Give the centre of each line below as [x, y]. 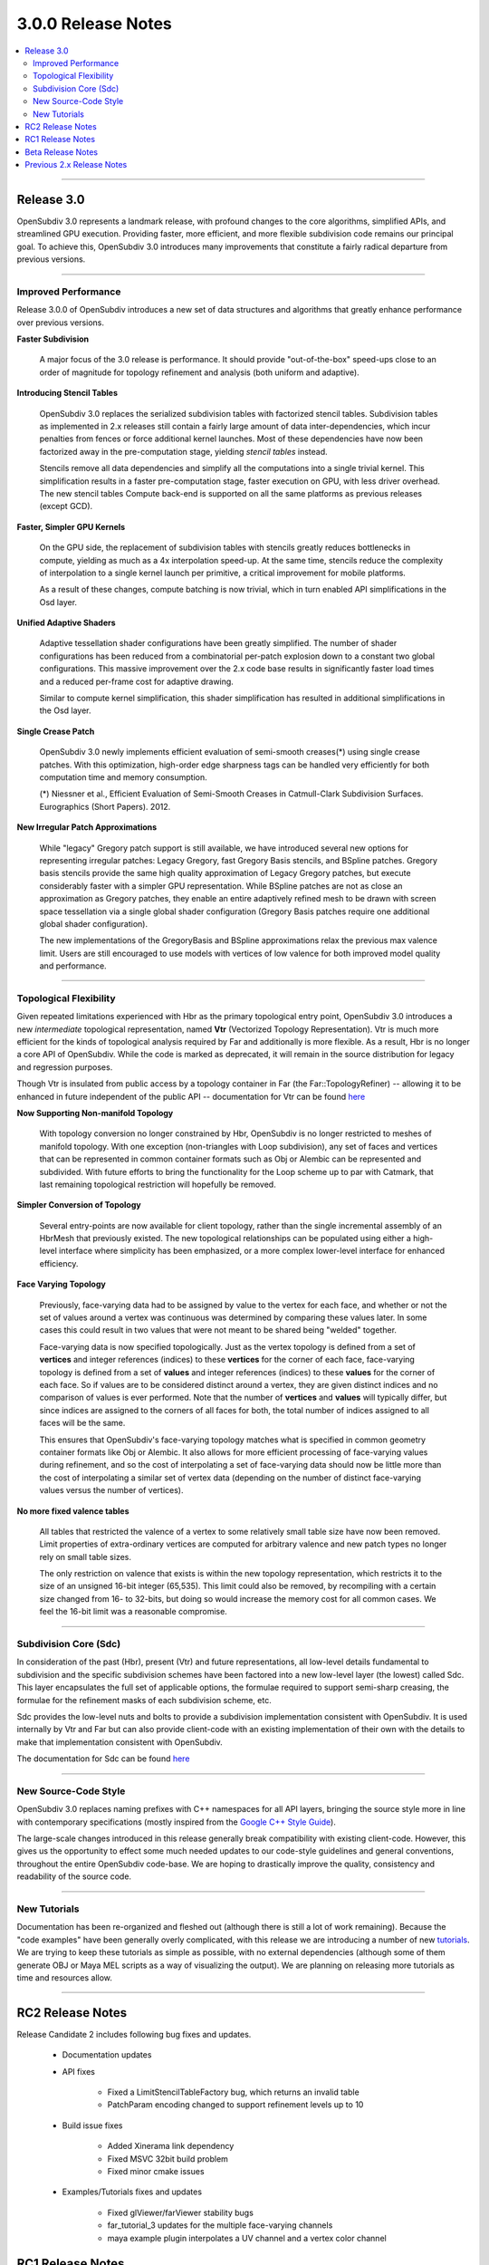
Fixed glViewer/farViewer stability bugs [180, 2212]
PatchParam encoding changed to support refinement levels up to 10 [235, 2105]
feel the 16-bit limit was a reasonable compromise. [134, 1612]
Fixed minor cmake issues [156, 2171]
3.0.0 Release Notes [94, 24]
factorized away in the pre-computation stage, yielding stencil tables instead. [183, 451]
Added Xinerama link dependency [171, 2146]
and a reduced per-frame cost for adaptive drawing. [137, 681]
